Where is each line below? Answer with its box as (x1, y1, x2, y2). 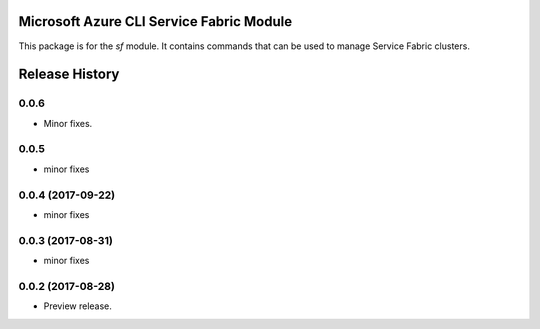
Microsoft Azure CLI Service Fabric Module (18, 13, 293, 30)
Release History (18, 66, 120, 83)
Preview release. (43, 300, 112, 312)
